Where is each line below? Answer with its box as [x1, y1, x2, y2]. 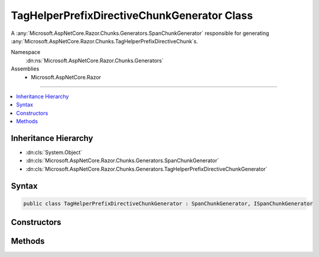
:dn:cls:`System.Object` [25, 149, 83, 156]
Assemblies [11, 65, 40, 72]
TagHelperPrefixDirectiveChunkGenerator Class [11, 9, 253, 22]
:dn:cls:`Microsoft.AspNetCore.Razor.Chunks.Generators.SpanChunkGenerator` [25, 157, 219, 164]
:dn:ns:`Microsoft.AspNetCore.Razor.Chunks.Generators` [25, 57, 164, 64]
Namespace [11, 49, 41, 56]
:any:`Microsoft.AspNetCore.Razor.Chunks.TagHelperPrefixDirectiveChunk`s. [11, 37, 198, 44]
